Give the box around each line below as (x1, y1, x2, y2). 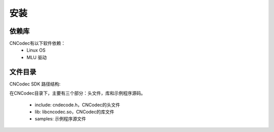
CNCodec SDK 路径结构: (9, 81, 61, 87)
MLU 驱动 (26, 54, 47, 60)
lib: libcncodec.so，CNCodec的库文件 (35, 109, 115, 115)
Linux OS (26, 47, 46, 53)
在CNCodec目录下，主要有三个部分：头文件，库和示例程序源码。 (9, 90, 146, 96)
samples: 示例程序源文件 (35, 116, 86, 122)
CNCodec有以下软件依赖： (9, 40, 66, 47)
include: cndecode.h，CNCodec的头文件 (35, 102, 120, 108)
